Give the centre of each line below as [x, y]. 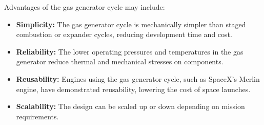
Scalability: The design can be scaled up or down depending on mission [130, 106]
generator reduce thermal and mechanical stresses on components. [120, 61]
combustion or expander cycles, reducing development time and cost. [124, 34]
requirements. [37, 116]
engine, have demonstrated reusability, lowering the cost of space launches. [133, 89]
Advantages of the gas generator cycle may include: [85, 7]
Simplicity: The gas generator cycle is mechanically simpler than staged [131, 24]
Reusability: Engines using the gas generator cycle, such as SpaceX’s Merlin [138, 78]
